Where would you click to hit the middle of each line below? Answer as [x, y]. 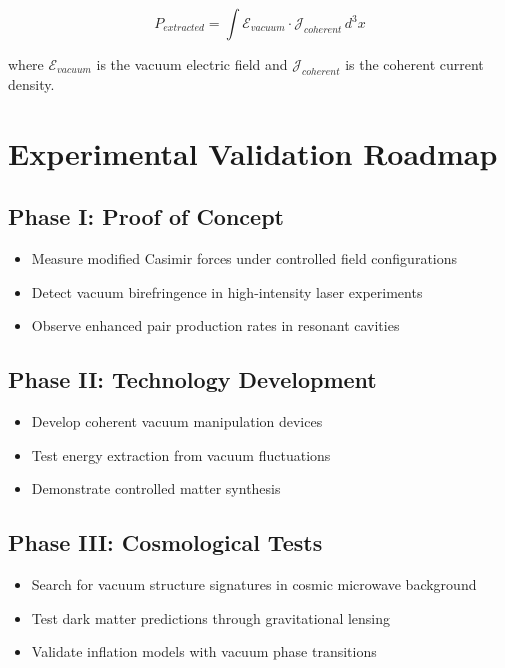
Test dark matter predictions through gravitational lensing [211, 617]
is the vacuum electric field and [192, 64]
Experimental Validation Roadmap [253, 152]
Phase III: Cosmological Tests [165, 542]
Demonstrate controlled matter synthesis [156, 488]
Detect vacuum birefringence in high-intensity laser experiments [227, 291]
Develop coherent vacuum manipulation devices [177, 420]
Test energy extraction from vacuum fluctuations [181, 454]
